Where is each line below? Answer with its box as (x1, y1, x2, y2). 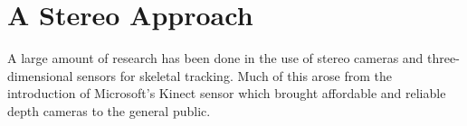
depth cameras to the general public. (7, 101, 211, 120)
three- (427, 49, 460, 67)
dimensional (7, 66, 73, 85)
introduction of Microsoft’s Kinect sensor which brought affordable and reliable (7, 84, 446, 103)
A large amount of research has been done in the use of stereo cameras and (7, 49, 424, 67)
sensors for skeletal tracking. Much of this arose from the (77, 66, 392, 85)
